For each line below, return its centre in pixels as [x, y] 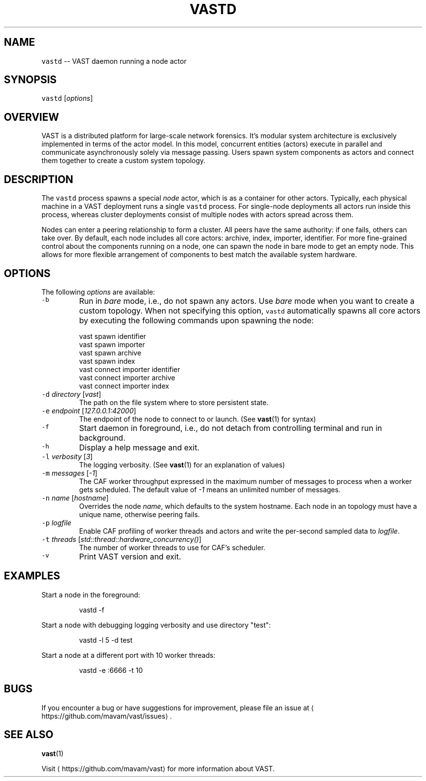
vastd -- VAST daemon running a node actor [114, 61]
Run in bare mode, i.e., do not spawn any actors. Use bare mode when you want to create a [247, 301]
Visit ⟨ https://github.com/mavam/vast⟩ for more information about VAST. [158, 768]
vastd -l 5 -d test [106, 640]
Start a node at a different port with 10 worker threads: [128, 655]
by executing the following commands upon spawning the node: [196, 320]
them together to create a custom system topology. [124, 161]
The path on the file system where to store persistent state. [174, 402]
